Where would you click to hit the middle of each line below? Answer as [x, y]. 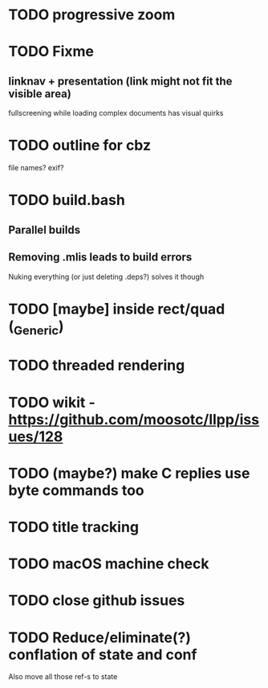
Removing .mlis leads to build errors [100, 258]
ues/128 [36, 436]
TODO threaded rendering [97, 365]
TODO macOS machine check [109, 564]
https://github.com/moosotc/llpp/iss [134, 419]
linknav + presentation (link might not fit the [120, 81]
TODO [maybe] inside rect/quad [117, 309]
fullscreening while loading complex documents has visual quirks [116, 113]
